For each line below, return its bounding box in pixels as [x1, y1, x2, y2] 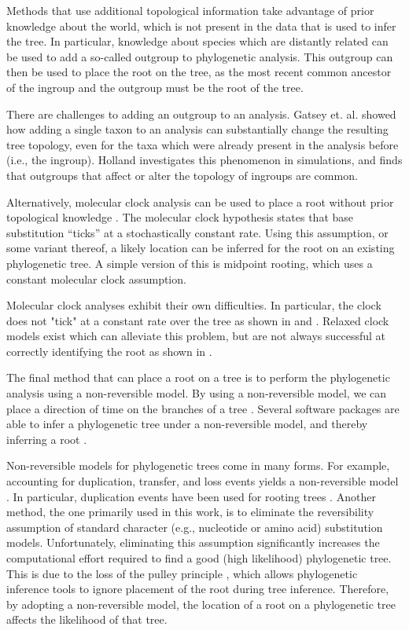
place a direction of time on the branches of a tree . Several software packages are [6, 400, 400, 416]
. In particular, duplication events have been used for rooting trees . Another [6, 488, 376, 504]
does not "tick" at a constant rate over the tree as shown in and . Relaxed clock [6, 312, 389, 328]
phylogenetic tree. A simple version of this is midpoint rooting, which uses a [6, 255, 373, 271]
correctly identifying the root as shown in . [6, 342, 212, 359]
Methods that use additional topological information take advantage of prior [6, 2, 374, 18]
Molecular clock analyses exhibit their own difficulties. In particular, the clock [6, 297, 381, 313]
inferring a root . [6, 430, 87, 447]
